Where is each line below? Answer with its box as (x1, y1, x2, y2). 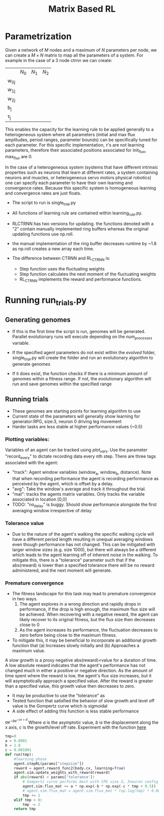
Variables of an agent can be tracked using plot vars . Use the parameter (5, 447, 148, 454)
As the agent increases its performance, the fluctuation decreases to (19, 627, 158, 633)
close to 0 (19, 622, 40, 628)
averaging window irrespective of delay (12, 508, 92, 514)
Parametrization (5, 31, 72, 42)
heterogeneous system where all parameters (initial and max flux (5, 132, 136, 138)
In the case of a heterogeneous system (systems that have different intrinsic (5, 164, 159, 170)
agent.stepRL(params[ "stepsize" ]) (14, 761, 84, 766)
